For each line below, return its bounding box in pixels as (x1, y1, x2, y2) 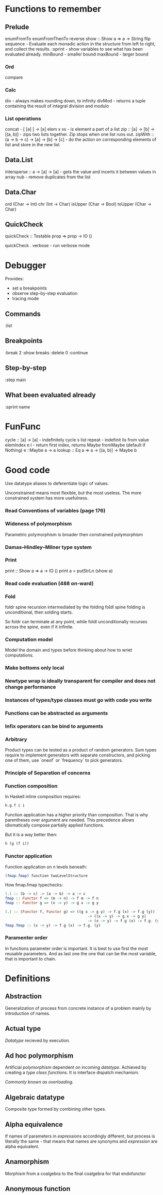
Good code (5, 464, 50, 476)
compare (5, 75, 23, 80)
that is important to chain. (5, 956, 56, 962)
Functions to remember (5, 3, 101, 15)
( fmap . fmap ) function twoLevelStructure (5, 873, 88, 878)
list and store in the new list (5, 141, 60, 147)
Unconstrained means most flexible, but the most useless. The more (5, 490, 142, 496)
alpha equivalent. (5, 1144, 40, 1150)
